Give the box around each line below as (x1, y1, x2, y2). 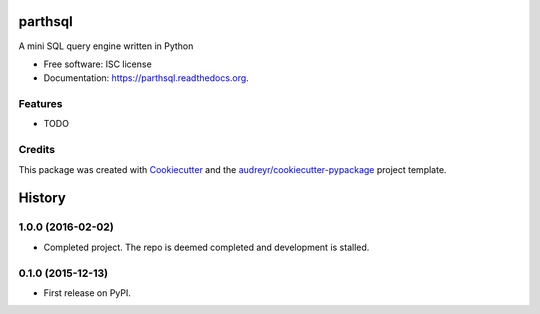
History (18, 190, 67, 207)
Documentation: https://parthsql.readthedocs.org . (43, 72, 249, 84)
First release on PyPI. (43, 286, 132, 299)
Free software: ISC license (43, 58, 152, 70)
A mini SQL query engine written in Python (18, 40, 194, 52)
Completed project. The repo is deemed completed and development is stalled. (43, 241, 370, 253)
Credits (18, 143, 55, 157)
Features (18, 97, 63, 111)
